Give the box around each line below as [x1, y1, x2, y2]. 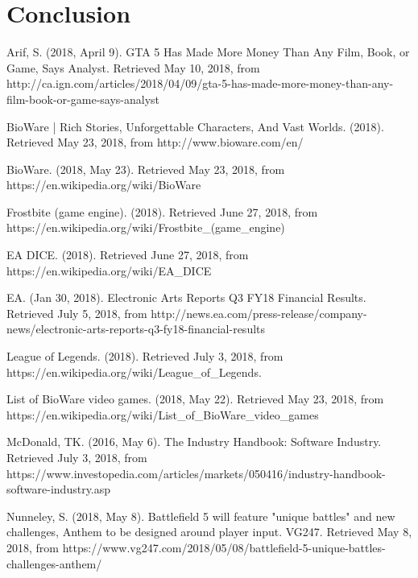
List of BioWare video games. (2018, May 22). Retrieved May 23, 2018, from [6, 390, 384, 407]
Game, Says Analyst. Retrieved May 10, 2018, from [6, 59, 260, 76]
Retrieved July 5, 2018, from [6, 304, 147, 321]
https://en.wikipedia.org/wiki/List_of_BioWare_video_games [6, 406, 319, 423]
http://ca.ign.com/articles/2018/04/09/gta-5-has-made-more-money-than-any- [6, 75, 394, 92]
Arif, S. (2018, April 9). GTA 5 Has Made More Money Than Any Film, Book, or [6, 43, 410, 60]
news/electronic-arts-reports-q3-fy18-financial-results [6, 320, 266, 337]
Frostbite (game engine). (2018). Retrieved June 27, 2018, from [6, 203, 318, 220]
